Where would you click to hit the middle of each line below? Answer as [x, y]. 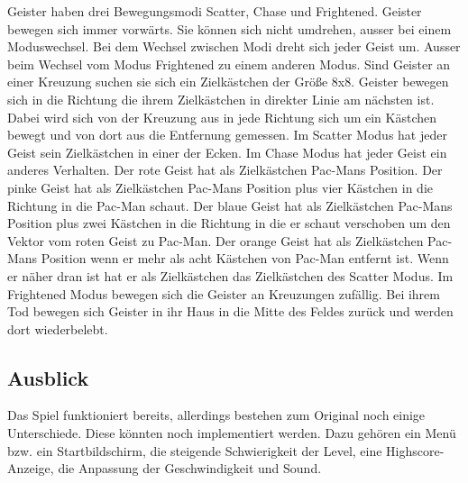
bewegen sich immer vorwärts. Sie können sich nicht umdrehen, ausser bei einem [229, 28]
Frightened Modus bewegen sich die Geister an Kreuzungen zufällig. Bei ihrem [224, 293]
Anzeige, [31, 468]
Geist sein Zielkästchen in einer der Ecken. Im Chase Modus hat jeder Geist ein [227, 152]
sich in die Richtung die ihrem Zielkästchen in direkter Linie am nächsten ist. [221, 99]
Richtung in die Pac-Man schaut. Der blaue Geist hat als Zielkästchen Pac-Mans [230, 205]
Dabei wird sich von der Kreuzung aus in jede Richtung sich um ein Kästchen [222, 117]
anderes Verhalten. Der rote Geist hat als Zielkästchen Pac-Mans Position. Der [225, 170]
